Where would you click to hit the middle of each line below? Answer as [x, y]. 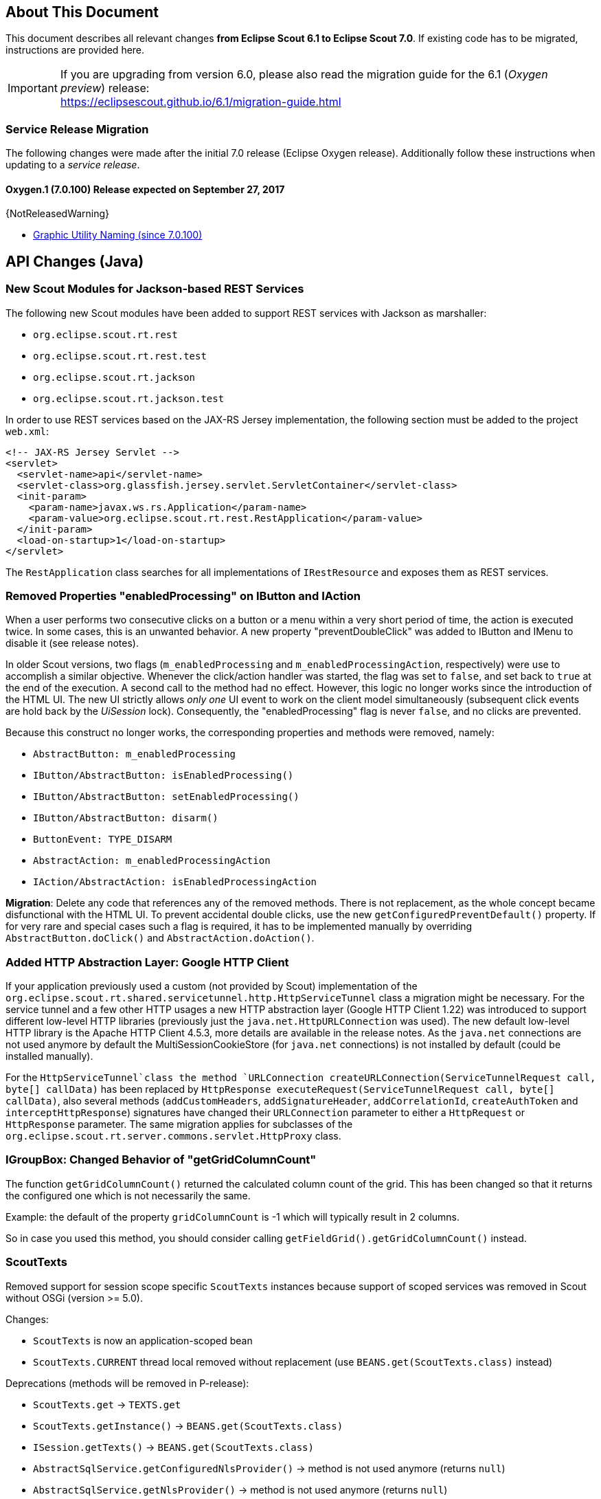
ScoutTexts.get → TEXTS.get [107, 1404]
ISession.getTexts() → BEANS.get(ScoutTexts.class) [173, 1447]
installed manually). [49, 1056]
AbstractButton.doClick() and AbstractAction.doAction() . [160, 938]
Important [33, 88]
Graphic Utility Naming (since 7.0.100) [118, 235]
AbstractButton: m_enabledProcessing [135, 754]
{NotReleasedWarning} [58, 214]
